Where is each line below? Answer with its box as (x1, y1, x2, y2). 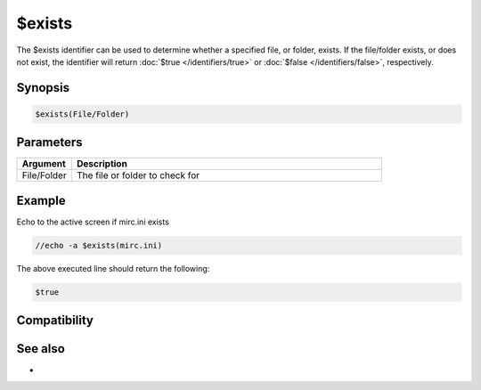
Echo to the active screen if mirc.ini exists (16, 216, 169, 227)
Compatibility (16, 313, 94, 329)
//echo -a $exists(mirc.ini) (35, 240, 163, 250)
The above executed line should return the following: (16, 263, 210, 273)
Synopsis (16, 80, 70, 95)
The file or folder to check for (76, 169, 200, 182)
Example (16, 192, 66, 208)
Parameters (16, 134, 83, 150)
